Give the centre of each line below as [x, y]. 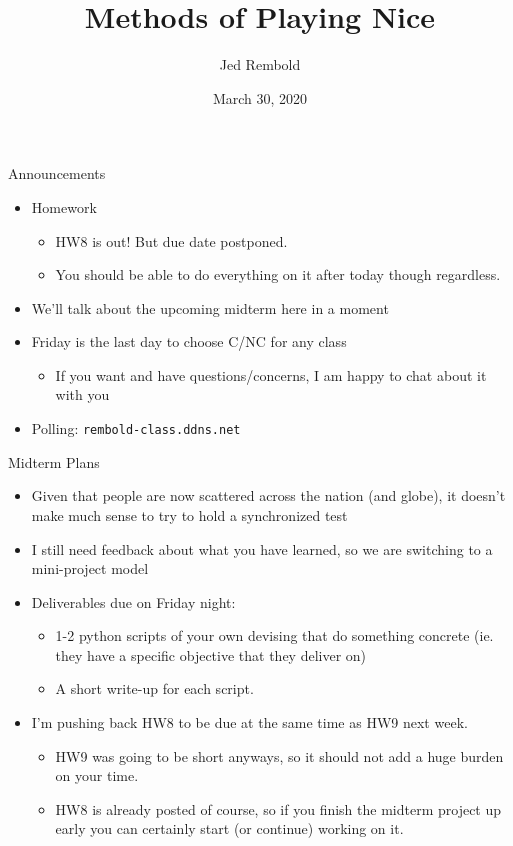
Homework [64, 206]
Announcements [57, 173]
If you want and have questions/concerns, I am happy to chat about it [271, 374]
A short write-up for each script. [154, 688]
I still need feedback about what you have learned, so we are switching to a [262, 548]
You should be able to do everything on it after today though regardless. [278, 274]
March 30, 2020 [260, 97]
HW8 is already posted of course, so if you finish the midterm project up [278, 808]
